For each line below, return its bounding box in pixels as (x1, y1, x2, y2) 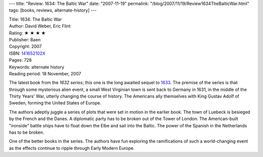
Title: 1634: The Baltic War (9, 16, 62, 22)
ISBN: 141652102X (9, 50, 46, 56)
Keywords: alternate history (9, 64, 64, 70)
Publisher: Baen (9, 36, 41, 42)
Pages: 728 (9, 57, 32, 63)
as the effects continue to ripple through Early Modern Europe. (9, 145, 135, 151)
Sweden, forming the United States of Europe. (9, 100, 102, 106)
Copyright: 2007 (9, 44, 42, 50)
